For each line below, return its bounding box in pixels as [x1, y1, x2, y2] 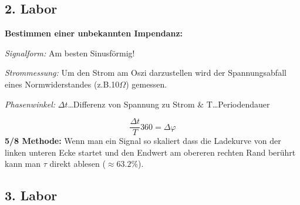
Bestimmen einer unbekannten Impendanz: [5, 27, 183, 39]
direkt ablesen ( [49, 157, 106, 170]
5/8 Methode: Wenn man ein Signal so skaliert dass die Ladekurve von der [5, 135, 281, 147]
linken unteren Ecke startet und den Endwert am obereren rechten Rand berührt [5, 146, 296, 158]
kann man [5, 157, 41, 170]
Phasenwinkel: [5, 98, 56, 110]
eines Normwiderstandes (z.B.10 [5, 78, 120, 90]
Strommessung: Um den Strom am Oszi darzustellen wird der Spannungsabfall [5, 66, 286, 79]
